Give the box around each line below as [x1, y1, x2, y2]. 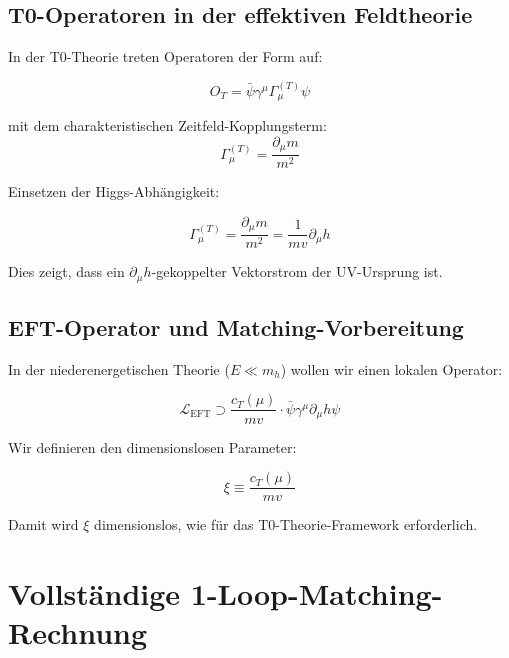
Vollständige [8, 572, 181, 613]
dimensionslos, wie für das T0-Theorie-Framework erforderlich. [94, 514, 478, 535]
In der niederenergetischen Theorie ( [8, 358, 230, 379]
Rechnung [8, 612, 148, 653]
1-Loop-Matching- [190, 572, 443, 613]
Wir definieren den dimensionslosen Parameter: [8, 436, 297, 457]
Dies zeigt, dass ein [8, 261, 125, 282]
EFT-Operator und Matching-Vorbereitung [8, 312, 464, 343]
